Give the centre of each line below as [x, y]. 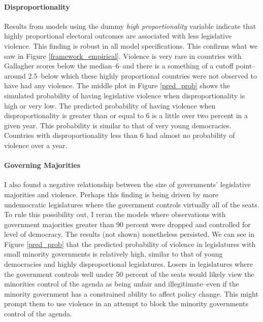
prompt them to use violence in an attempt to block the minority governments [126, 303]
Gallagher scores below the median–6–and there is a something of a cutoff [119, 66]
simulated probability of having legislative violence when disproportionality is [125, 95]
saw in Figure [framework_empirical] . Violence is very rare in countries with [123, 56]
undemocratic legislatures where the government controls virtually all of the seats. [132, 204]
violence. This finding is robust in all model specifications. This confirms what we [131, 45]
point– [246, 66]
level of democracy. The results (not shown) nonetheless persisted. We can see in [129, 234]
